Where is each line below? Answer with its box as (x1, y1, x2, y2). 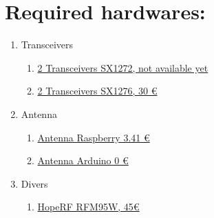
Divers (21, 176, 48, 190)
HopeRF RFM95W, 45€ (37, 199, 140, 214)
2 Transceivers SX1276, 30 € (37, 83, 158, 98)
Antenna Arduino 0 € (37, 153, 129, 168)
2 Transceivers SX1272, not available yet (37, 60, 208, 75)
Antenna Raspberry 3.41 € (37, 130, 150, 144)
